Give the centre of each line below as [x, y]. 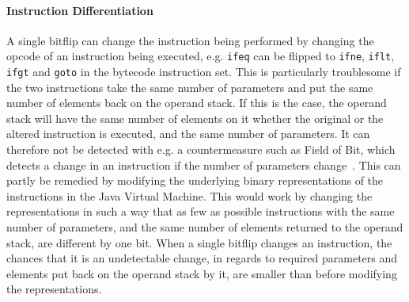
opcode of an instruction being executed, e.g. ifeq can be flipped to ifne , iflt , [201, 56]
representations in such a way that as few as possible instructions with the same [201, 211]
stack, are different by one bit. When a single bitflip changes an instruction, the [199, 242]
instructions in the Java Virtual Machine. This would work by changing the [189, 195]
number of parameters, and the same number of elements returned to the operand [205, 227]
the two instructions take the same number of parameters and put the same [190, 87]
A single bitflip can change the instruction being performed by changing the [190, 40]
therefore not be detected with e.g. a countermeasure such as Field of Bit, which [201, 149]
